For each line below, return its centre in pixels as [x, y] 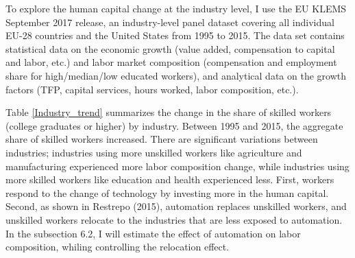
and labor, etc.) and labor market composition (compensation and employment [171, 62]
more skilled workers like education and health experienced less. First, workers [170, 179]
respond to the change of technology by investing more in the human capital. [167, 192]
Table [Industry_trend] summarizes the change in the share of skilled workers [169, 112]
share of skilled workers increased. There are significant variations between [162, 139]
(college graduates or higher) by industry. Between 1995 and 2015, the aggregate [174, 125]
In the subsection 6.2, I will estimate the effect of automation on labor [153, 233]
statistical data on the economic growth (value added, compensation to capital [170, 48]
